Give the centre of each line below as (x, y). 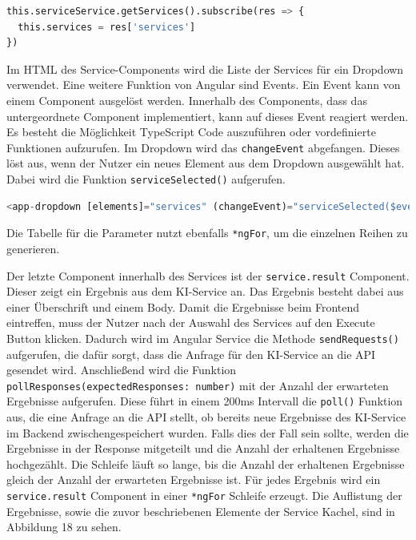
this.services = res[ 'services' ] (107, 27)
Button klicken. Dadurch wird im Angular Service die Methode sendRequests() (203, 338)
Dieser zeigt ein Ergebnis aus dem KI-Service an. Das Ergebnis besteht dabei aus (205, 291)
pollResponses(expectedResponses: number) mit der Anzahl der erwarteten (198, 385)
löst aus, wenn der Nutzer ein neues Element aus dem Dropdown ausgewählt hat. (206, 163)
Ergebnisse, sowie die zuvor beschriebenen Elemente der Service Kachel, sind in (201, 511)
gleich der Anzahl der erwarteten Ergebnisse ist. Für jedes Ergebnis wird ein (194, 480)
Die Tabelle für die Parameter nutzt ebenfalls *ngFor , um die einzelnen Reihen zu (207, 233)
